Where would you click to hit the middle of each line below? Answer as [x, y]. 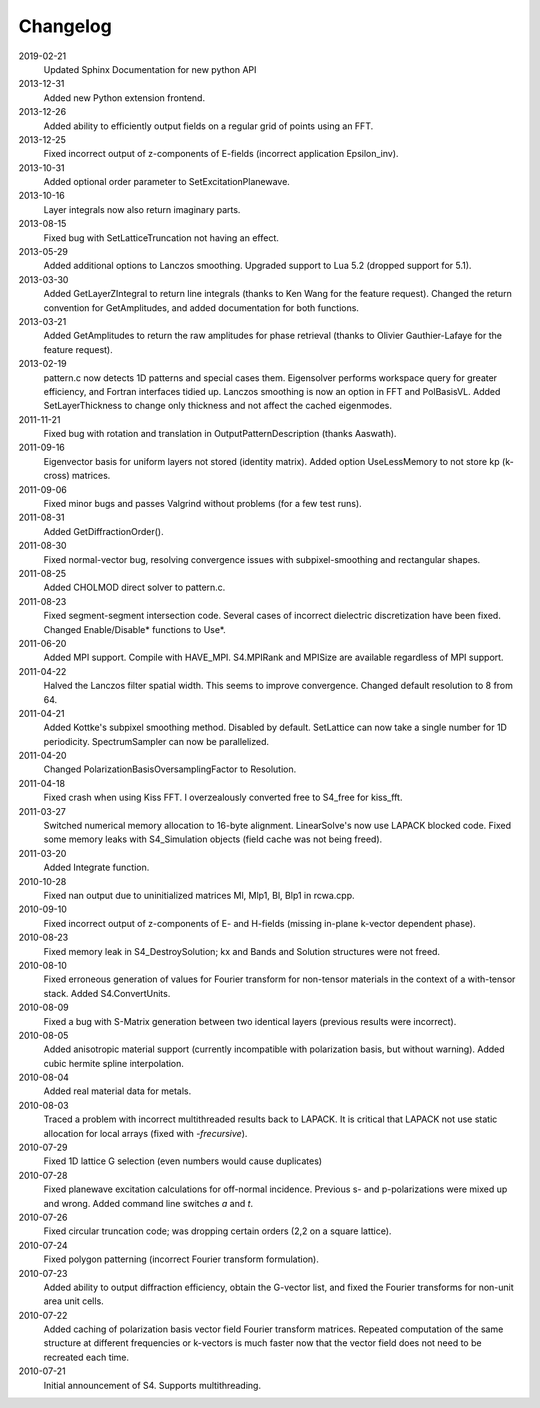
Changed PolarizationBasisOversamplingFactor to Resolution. [170, 769]
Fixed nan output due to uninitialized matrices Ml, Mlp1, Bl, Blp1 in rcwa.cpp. [199, 895]
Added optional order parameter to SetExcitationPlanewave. [166, 182]
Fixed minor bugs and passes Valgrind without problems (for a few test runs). [202, 504]
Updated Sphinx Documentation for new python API [150, 69]
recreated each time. [86, 1357]
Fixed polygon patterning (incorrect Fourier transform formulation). [181, 1259]
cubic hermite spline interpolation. [114, 1063]
